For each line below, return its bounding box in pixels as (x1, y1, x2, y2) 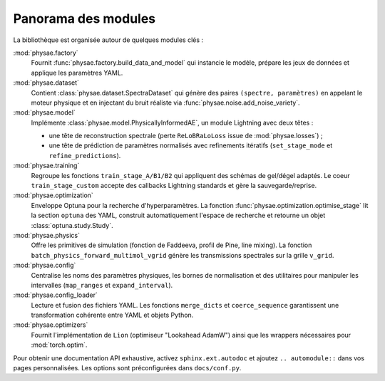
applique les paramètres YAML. (31, 68, 123, 77)
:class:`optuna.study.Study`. (31, 221, 113, 229)
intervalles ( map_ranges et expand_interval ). (31, 281, 173, 289)
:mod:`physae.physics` (13, 231, 80, 239)
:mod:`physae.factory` (13, 48, 78, 57)
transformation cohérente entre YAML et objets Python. (31, 310, 194, 320)
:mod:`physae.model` (13, 108, 76, 117)
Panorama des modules (13, 11, 156, 26)
